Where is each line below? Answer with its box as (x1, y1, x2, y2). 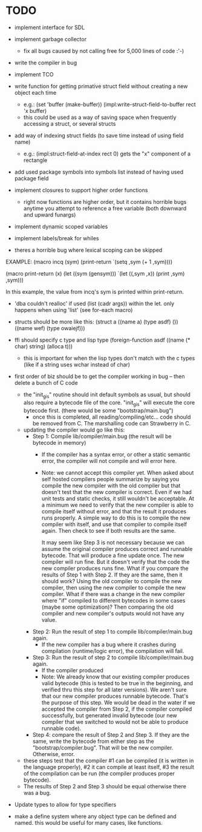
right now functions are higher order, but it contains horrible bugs (23, 198, 187, 205)
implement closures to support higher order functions (14, 186, 148, 194)
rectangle (23, 156, 48, 164)
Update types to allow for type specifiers (14, 800, 117, 808)
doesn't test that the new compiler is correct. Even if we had (41, 488, 192, 495)
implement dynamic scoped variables (14, 223, 108, 230)
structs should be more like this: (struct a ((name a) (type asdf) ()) (14, 318, 179, 325)
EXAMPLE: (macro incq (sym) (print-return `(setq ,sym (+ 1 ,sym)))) (5, 258, 173, 265)
